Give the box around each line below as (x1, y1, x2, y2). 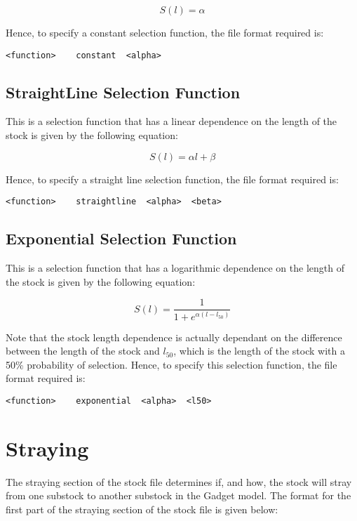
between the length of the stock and (6, 343, 160, 358)
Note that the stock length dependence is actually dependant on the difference (6, 329, 342, 344)
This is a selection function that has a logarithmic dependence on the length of (6, 260, 344, 275)
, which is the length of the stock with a (173, 343, 345, 358)
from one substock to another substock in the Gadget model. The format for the (6, 488, 351, 503)
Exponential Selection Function (6, 227, 237, 249)
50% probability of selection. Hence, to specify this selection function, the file (6, 357, 337, 371)
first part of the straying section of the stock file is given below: (6, 502, 278, 517)
